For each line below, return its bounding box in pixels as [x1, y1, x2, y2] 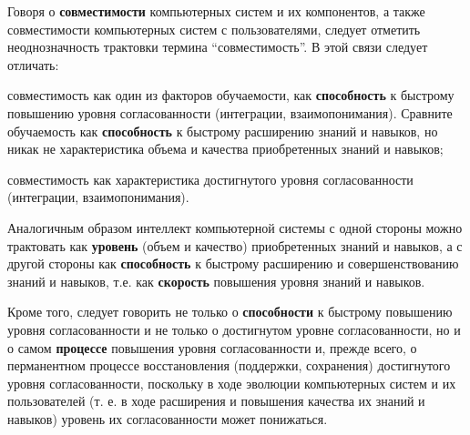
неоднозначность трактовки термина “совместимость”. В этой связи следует [7, 37, 428, 56]
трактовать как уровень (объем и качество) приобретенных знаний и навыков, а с [7, 236, 463, 255]
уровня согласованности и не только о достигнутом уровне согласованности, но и [7, 319, 461, 339]
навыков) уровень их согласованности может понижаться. [7, 409, 328, 428]
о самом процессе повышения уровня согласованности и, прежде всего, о [7, 338, 417, 357]
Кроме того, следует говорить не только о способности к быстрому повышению [7, 302, 453, 321]
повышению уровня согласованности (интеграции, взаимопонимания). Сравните [7, 103, 453, 122]
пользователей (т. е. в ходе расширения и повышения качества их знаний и [7, 391, 425, 410]
